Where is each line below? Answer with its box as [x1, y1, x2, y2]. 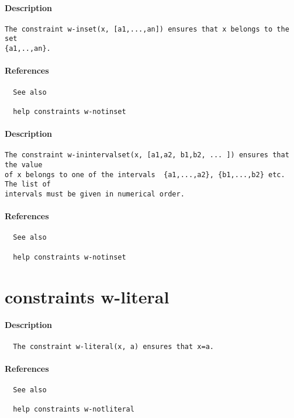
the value [5, 160, 43, 169]
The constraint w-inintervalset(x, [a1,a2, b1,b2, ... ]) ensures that [5, 151, 289, 160]
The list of [5, 180, 51, 189]
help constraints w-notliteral [13, 405, 134, 414]
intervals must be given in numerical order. [5, 189, 185, 198]
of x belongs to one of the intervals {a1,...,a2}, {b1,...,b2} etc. [5, 170, 285, 179]
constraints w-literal [5, 284, 170, 308]
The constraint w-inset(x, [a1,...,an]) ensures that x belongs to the [5, 25, 289, 33]
